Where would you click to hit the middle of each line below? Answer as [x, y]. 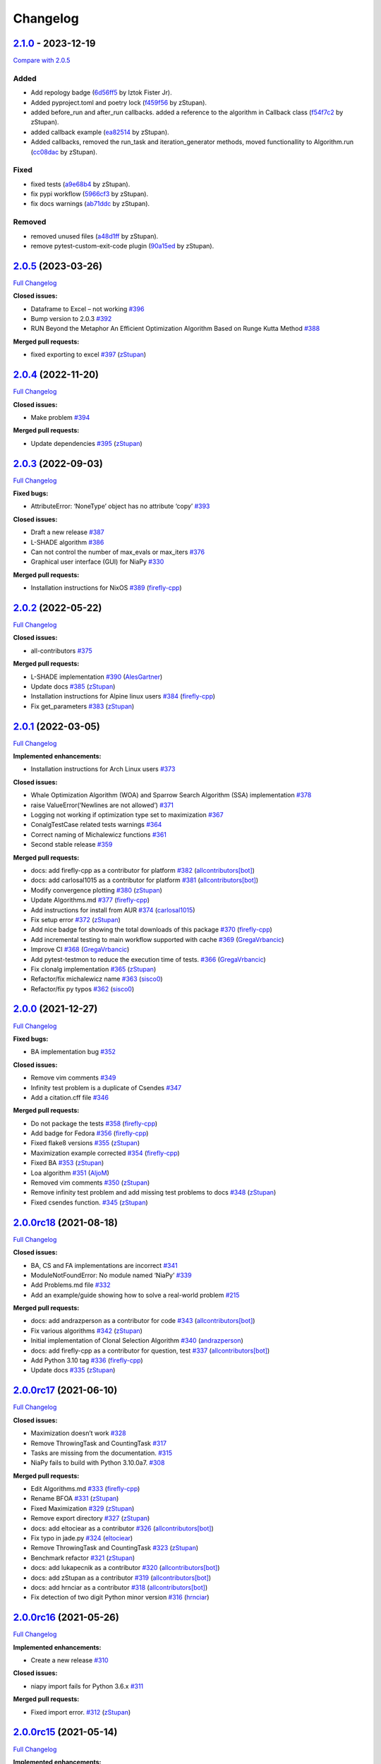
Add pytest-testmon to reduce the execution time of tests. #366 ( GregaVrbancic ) [148, 959]
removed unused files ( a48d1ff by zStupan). [95, 236]
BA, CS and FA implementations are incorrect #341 [104, 1265]
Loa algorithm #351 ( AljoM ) [70, 1173]
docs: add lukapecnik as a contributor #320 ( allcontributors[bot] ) [125, 1568]
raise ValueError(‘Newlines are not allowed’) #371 [102, 805]
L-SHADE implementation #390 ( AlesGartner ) [97, 677]
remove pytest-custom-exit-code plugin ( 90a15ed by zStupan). [122, 246]
